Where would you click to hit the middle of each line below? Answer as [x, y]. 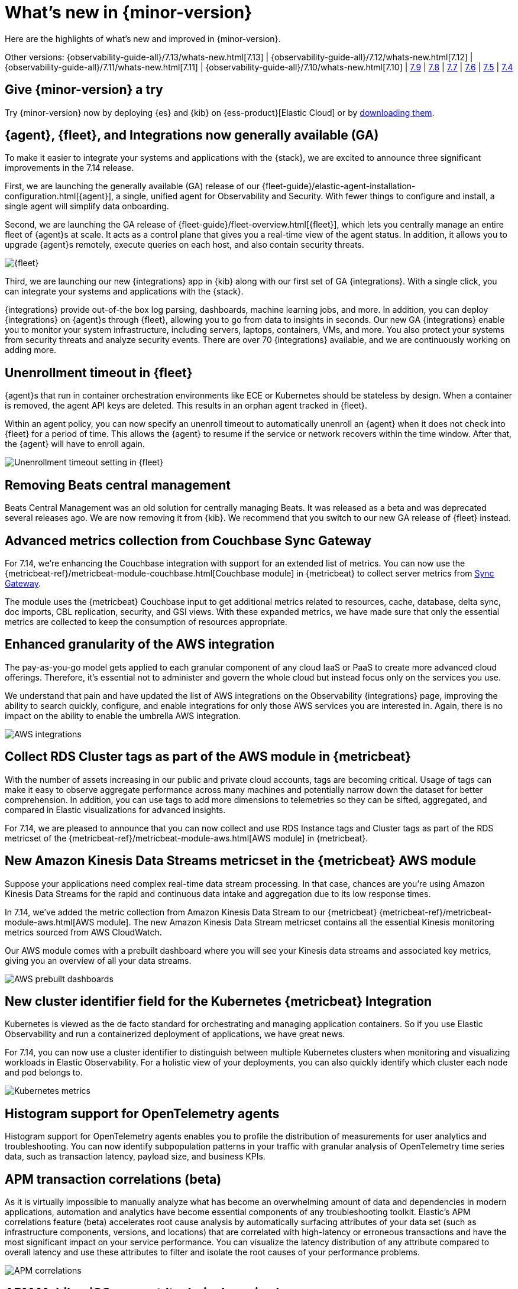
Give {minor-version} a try [84, 90]
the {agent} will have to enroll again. [75, 444]
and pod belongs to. [44, 1073]
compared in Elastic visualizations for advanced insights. [115, 809]
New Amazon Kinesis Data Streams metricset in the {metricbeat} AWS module [241, 861]
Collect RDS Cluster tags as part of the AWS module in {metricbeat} [208, 757]
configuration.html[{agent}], [59, 196]
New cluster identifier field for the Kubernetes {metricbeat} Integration [218, 1001]
